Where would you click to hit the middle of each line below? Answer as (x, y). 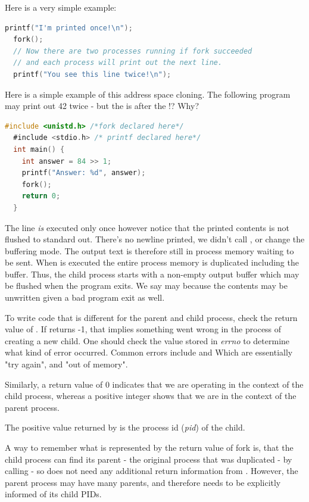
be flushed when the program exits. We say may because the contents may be (146, 286)
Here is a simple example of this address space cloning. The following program (148, 94)
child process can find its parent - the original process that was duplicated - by (149, 459)
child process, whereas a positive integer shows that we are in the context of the (151, 396)
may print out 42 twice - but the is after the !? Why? (102, 106)
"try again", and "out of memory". (66, 364)
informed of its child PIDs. (53, 494)
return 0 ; (41, 196)
